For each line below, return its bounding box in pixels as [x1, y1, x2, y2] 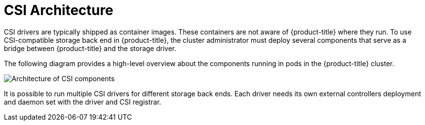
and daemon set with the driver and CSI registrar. [4, 97, 161, 106]
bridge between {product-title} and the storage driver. [4, 44, 177, 53]
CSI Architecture [4, 2, 113, 18]
